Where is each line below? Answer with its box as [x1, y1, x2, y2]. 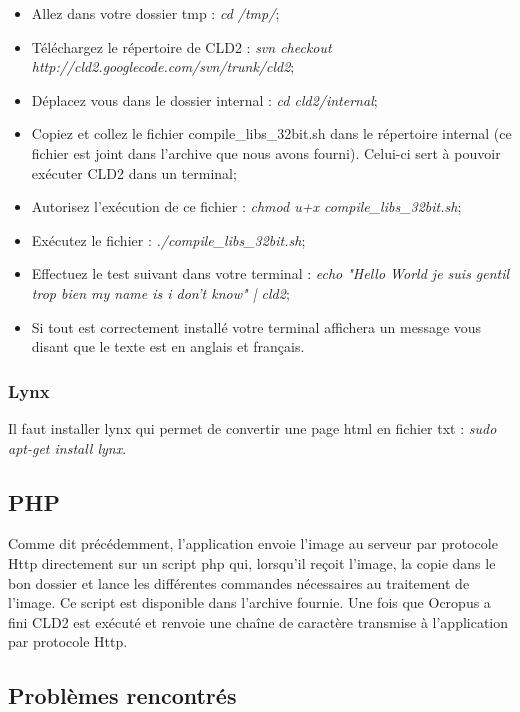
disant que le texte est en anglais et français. [31, 336, 305, 357]
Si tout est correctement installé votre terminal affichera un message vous [31, 316, 482, 337]
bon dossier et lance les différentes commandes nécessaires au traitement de [8, 572, 470, 593]
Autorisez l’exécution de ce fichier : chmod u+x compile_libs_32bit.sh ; [31, 196, 462, 217]
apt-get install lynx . [8, 437, 127, 458]
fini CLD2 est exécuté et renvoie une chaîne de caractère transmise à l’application [8, 611, 509, 632]
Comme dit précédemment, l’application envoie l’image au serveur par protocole [8, 533, 498, 554]
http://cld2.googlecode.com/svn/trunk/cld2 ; [31, 56, 295, 77]
